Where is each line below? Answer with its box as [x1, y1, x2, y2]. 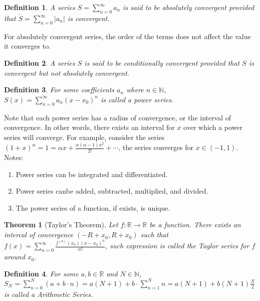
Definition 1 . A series [4, 2, 75, 12]
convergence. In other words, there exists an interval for [4, 122, 175, 132]
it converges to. [4, 41, 51, 51]
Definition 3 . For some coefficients [4, 84, 115, 95]
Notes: [4, 152, 24, 163]
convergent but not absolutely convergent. [4, 67, 130, 78]
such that [140, 229, 169, 240]
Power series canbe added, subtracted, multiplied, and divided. [16, 186, 208, 196]
